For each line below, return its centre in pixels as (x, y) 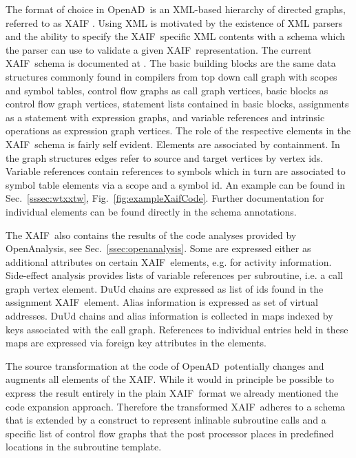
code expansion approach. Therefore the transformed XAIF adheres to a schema (176, 406)
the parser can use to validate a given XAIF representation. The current (159, 49)
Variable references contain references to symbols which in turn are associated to (176, 171)
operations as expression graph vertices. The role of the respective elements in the (178, 131)
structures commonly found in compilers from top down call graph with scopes (171, 76)
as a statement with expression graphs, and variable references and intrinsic (165, 117)
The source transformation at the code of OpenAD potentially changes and (165, 365)
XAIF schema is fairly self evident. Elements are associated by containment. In (173, 144)
